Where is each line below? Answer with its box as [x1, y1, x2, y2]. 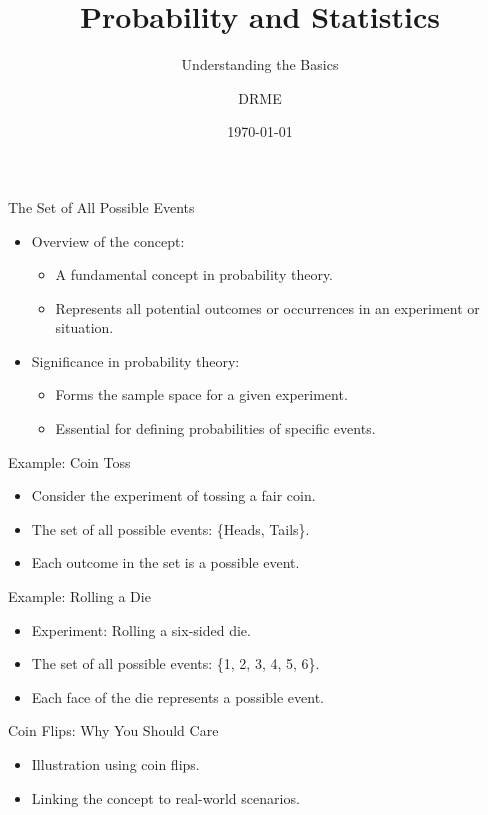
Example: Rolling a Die [8, 586, 151, 607]
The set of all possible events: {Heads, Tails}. [31, 518, 310, 539]
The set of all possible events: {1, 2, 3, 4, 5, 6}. [31, 653, 320, 674]
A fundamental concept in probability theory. [55, 264, 334, 285]
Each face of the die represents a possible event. [31, 686, 325, 707]
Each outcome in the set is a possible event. [31, 552, 300, 573]
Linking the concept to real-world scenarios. [31, 787, 300, 808]
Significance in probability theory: [31, 350, 240, 371]
